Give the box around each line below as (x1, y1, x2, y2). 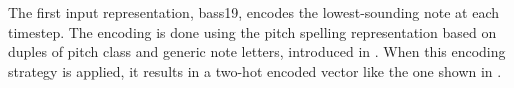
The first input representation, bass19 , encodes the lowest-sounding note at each (8, 2, 500, 22)
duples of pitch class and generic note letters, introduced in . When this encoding (8, 41, 506, 62)
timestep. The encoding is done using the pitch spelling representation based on (8, 21, 497, 42)
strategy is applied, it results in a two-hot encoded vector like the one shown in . (8, 60, 502, 81)
